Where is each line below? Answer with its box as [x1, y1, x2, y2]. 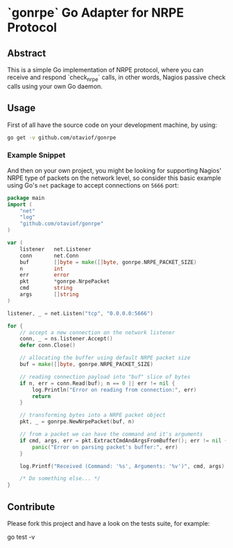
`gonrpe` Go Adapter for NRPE [7, 5, 184, 21]
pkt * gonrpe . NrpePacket [19, 278, 110, 285]
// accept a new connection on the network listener [19, 329, 175, 336]
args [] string [19, 291, 79, 298]
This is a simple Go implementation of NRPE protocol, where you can [7, 66, 204, 74]
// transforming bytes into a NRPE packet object [19, 412, 166, 419]
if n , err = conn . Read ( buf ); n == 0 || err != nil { [19, 380, 175, 387]
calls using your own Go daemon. [7, 82, 103, 90]
